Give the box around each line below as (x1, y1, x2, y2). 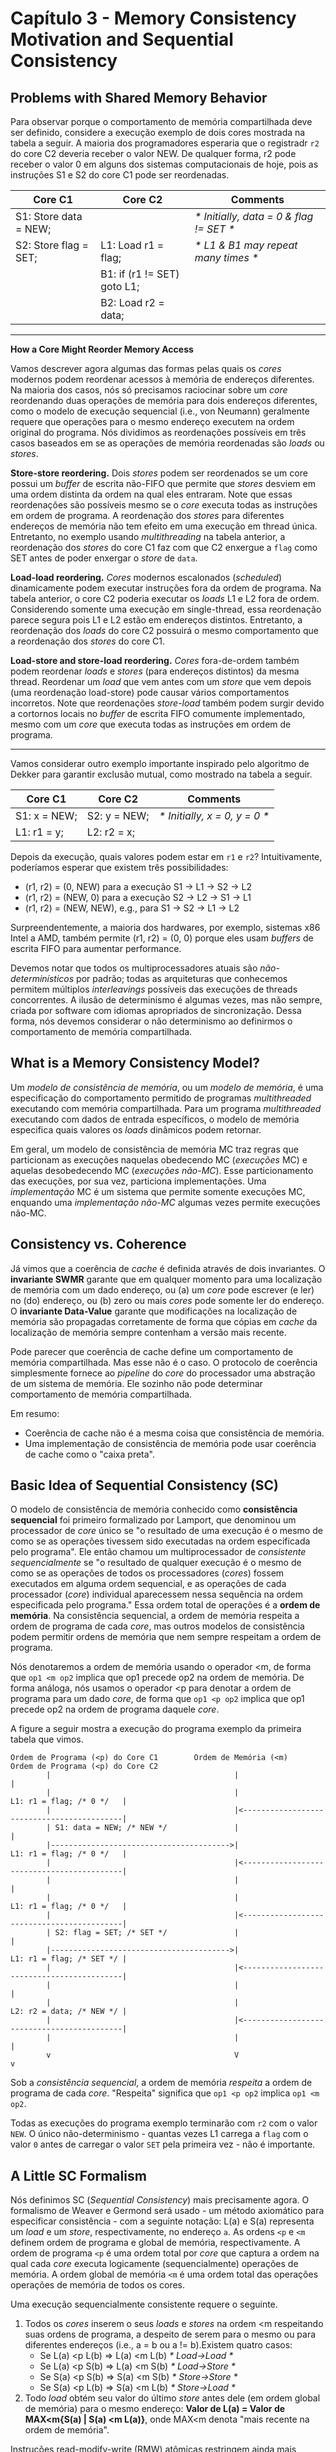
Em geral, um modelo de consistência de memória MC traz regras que (10, 1143, 299, 1155)
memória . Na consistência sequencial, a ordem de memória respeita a (10, 1610, 300, 1622)
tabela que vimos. (10, 1733, 84, 1746)
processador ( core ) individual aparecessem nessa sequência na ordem (10, 1588, 304, 1601)
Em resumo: (10, 1407, 60, 1419)
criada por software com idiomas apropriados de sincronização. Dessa (10, 1005, 302, 1016)
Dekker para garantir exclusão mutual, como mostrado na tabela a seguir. (10, 768, 313, 780)
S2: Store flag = (15, 238, 89, 252)
